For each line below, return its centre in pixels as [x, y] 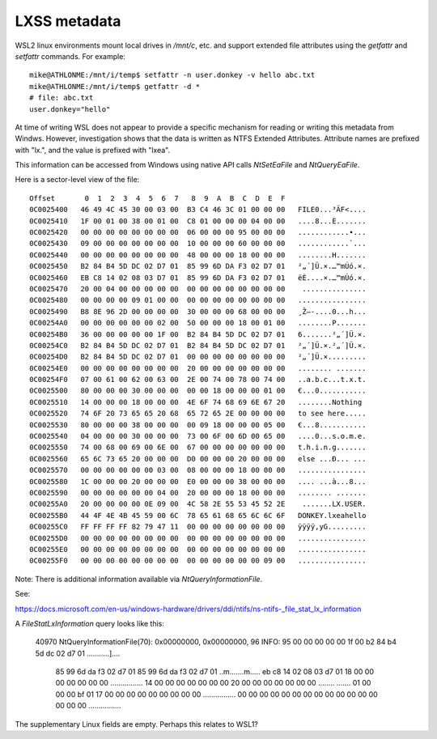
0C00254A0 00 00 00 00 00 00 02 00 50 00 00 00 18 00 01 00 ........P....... [198, 323]
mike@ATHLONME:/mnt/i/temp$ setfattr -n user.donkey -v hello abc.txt [172, 75]
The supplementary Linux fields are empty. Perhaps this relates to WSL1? [137, 724]
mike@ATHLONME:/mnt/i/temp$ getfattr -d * [115, 86]
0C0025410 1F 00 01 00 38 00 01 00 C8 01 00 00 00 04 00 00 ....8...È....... [198, 221]
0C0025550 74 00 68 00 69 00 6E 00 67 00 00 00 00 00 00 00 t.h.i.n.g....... [198, 448]
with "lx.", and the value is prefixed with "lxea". [92, 150]
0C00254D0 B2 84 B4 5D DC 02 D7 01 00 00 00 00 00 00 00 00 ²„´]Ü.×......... [198, 357]
